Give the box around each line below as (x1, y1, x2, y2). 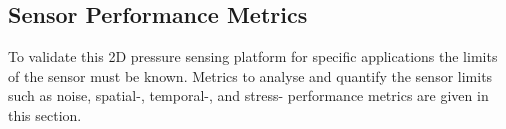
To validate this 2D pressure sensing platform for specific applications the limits (8, 46, 498, 67)
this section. (8, 104, 82, 125)
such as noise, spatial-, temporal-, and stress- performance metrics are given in (8, 85, 489, 106)
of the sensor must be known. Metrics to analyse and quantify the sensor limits (8, 65, 493, 86)
